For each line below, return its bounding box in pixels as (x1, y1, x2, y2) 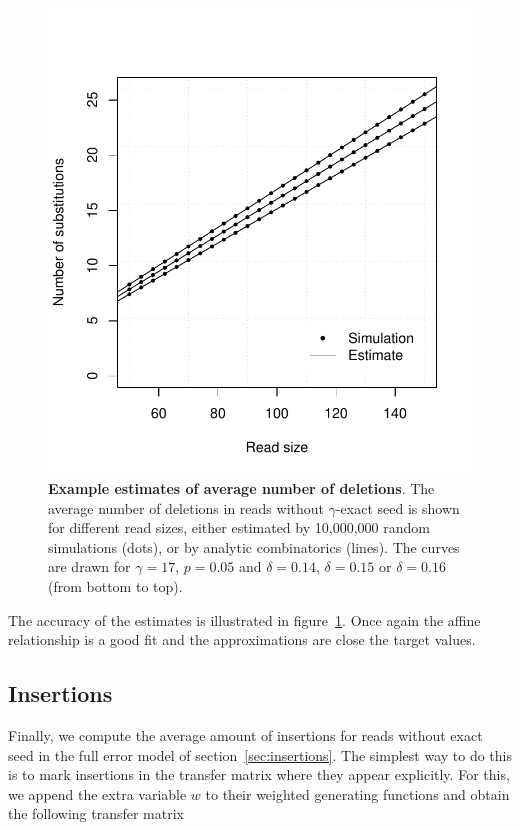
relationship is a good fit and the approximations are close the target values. (8, 629, 476, 650)
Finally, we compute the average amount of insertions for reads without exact (8, 724, 483, 745)
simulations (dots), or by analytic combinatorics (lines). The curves (48, 536, 460, 557)
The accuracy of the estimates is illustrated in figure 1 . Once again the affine (8, 609, 481, 630)
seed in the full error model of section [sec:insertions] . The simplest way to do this (8, 744, 512, 765)
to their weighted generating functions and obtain (205, 783, 510, 804)
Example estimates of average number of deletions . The (48, 477, 435, 498)
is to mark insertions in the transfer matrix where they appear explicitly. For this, (8, 764, 510, 785)
